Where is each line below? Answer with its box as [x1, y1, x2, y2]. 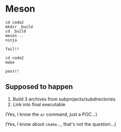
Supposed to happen [5, 82, 73, 91]
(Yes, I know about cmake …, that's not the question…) [5, 121, 116, 127]
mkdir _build [5, 24, 33, 29]
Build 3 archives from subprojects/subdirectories [12, 96, 116, 102]
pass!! [5, 69, 19, 74]
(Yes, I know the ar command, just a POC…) [5, 111, 98, 117]
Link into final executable [12, 101, 65, 107]
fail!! [5, 46, 19, 51]
